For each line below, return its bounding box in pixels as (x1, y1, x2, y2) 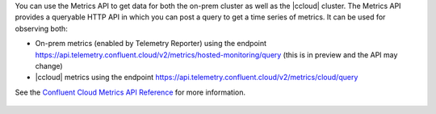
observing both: (15, 23, 68, 33)
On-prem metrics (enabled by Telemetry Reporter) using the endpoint (35, 39, 266, 49)
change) (35, 61, 64, 70)
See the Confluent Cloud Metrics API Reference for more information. (15, 87, 246, 97)
